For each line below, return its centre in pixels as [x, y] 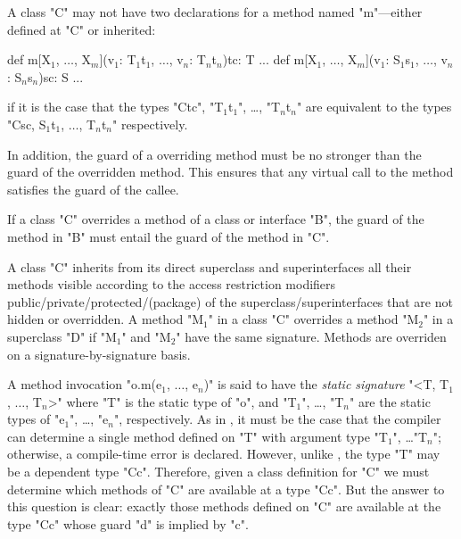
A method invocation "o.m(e [85, 384]
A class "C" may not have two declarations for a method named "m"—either [215, 12]
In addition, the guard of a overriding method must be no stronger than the [214, 154]
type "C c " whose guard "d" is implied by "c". [128, 523]
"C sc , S [27, 124]
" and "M [146, 336]
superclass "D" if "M [62, 336]
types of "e [36, 419]
